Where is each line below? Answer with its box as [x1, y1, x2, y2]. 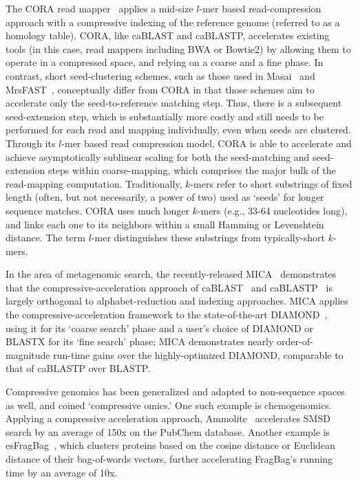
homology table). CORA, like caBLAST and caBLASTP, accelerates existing [6, 28, 330, 43]
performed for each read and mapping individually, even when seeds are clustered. [6, 122, 351, 137]
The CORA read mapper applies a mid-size [6, 1, 193, 15]
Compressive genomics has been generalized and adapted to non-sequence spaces [6, 384, 345, 399]
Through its [6, 135, 56, 150]
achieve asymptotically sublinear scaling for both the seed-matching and [6, 149, 310, 164]
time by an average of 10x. [6, 465, 118, 479]
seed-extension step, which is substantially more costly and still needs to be [6, 109, 324, 123]
